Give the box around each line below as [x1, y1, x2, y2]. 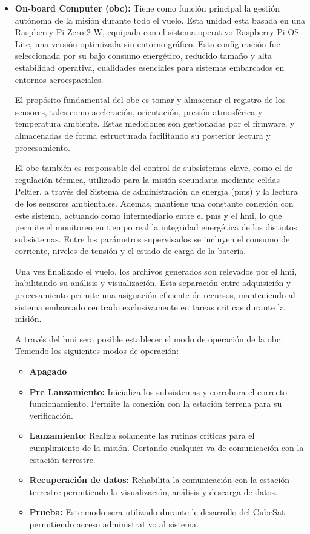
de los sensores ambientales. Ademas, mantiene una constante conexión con [15, 196, 294, 209]
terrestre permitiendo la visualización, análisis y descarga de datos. [29, 485, 277, 498]
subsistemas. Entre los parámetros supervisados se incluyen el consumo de [15, 232, 290, 245]
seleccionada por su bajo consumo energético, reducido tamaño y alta [15, 49, 272, 62]
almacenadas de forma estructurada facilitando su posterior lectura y [15, 128, 271, 141]
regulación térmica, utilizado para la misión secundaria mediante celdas [15, 173, 280, 185]
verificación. [29, 409, 73, 421]
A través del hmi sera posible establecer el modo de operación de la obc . [15, 332, 283, 345]
